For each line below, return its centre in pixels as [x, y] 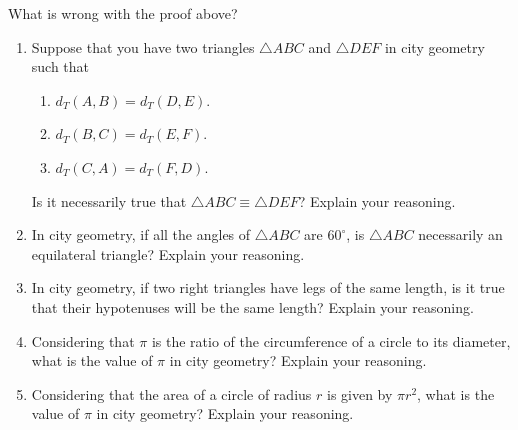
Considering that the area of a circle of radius [171, 393]
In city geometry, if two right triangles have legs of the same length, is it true [268, 287]
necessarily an [460, 234]
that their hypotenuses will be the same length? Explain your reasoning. [252, 306]
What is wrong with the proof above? [123, 13]
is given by [359, 393]
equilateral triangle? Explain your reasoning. [168, 253]
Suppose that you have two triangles [143, 46]
